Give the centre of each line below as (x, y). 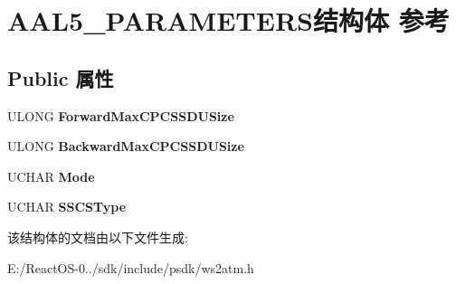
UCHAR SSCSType (67, 207)
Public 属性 (61, 77)
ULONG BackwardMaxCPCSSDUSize (126, 146)
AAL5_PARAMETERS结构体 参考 (228, 20)
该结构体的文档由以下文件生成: (98, 237)
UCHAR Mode (51, 176)
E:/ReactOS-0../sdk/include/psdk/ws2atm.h (131, 267)
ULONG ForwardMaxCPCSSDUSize (121, 115)
